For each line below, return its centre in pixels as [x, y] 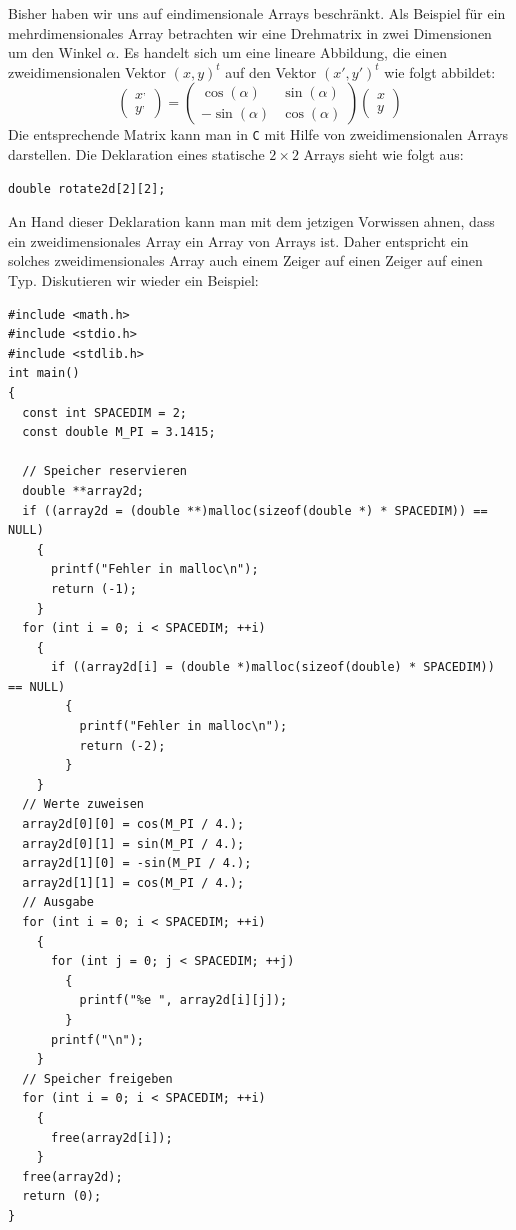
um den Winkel [55, 52]
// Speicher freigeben [97, 1078]
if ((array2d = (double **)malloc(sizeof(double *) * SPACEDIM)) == [255, 510]
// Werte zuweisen [83, 804]
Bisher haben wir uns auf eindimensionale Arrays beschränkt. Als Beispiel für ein [257, 13]
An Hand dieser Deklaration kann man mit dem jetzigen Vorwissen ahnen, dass [251, 221]
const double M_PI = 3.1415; [119, 432]
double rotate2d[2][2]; [87, 188]
